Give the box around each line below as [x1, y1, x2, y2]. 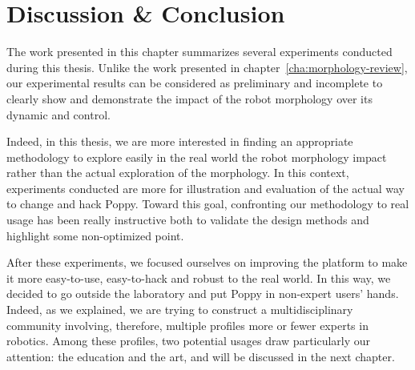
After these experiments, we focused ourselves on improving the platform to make [6, 254, 408, 271]
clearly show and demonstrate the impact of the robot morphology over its [6, 90, 373, 107]
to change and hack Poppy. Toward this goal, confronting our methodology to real [6, 195, 409, 212]
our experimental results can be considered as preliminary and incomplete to [6, 74, 383, 91]
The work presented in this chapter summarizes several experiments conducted [6, 43, 393, 60]
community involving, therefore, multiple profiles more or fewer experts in [6, 316, 369, 333]
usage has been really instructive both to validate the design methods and [6, 211, 369, 228]
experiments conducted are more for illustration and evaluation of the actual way [6, 179, 405, 196]
